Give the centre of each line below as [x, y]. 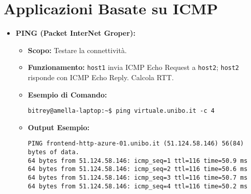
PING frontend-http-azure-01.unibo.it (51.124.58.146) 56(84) [136, 144]
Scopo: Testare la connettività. [77, 50]
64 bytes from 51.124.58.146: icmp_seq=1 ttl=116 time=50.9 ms [138, 161]
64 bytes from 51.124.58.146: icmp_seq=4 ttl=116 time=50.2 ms [138, 186]
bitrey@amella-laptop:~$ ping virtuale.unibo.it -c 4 [121, 111]
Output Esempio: [59, 127]
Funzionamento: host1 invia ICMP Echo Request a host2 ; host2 [133, 67]
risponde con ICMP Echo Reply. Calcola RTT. [101, 77]
